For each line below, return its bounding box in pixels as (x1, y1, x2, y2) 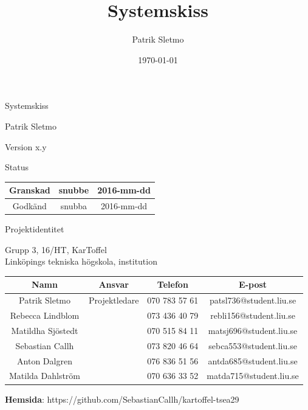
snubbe (58, 184, 89, 196)
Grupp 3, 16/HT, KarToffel (5, 243, 107, 255)
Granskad (9, 184, 50, 196)
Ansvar (98, 278, 129, 291)
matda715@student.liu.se (207, 369, 299, 382)
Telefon (157, 278, 188, 291)
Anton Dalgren (17, 354, 72, 367)
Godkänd (12, 200, 47, 212)
